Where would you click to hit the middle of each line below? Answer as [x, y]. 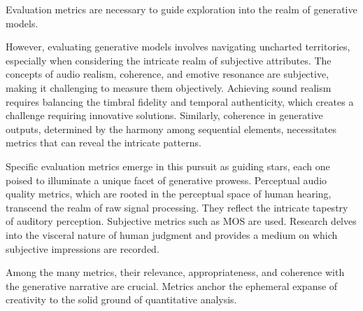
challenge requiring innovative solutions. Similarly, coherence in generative [164, 115]
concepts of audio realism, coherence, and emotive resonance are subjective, [168, 74]
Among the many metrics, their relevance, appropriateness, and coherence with [175, 272]
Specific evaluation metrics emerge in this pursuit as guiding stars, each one [168, 166]
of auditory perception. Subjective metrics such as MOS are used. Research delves [181, 221]
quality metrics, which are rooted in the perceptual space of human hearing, [169, 194]
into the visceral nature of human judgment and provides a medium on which [172, 234]
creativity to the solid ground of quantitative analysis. [121, 299]
